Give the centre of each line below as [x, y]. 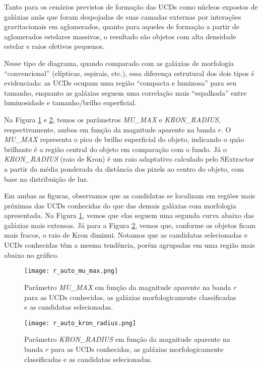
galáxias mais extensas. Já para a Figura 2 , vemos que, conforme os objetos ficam [130, 225]
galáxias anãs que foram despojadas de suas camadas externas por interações [123, 16]
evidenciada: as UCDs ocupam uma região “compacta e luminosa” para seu [120, 83]
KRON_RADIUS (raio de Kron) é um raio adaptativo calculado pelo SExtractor [129, 159]
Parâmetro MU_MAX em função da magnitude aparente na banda [128, 287]
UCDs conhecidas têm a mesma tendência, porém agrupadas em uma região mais [130, 245]
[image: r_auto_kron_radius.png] [80, 323]
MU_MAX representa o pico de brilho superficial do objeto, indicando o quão [124, 139]
